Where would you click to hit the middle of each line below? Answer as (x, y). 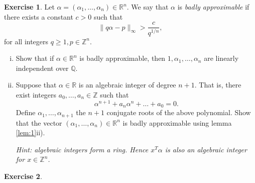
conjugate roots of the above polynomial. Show (179, 112)
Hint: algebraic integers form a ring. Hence (82, 149)
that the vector (39, 122)
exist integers (36, 94)
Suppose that (36, 85)
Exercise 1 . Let (29, 7)
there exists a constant (39, 16)
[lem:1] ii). (30, 132)
